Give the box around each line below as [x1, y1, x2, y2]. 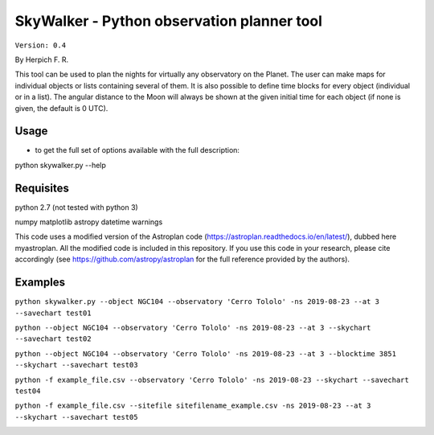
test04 [14, 386, 41, 396]
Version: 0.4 [14, 40, 67, 50]
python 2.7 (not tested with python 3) [14, 202, 138, 212]
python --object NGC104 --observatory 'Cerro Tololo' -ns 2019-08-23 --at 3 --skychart [14, 322, 371, 332]
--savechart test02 [14, 334, 92, 343]
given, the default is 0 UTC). [14, 103, 108, 113]
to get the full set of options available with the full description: [35, 146, 240, 155]
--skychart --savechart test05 [14, 412, 138, 421]
